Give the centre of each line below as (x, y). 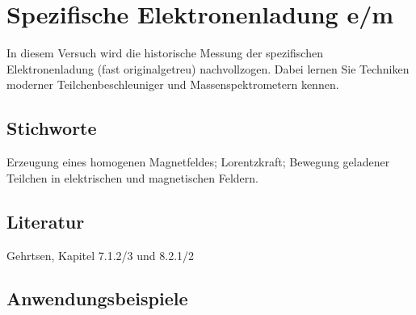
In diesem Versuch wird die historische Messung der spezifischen (165, 53)
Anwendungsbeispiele (97, 298)
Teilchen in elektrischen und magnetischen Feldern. (132, 177)
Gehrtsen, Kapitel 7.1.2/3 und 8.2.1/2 (101, 255)
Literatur (46, 221)
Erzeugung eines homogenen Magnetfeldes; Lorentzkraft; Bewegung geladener (198, 162)
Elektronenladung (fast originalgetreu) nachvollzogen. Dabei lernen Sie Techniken (208, 68)
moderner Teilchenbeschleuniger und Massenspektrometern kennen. (173, 84)
